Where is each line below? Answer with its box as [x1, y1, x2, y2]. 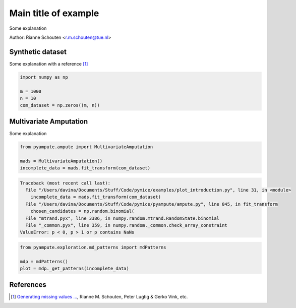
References [9, 280, 46, 289]
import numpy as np [20, 74, 68, 80]
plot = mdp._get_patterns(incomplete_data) [20, 266, 130, 272]
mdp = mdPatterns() [20, 259, 68, 264]
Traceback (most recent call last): [20, 180, 111, 186]
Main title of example [9, 8, 99, 19]
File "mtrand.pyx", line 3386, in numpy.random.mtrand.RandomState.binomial [25, 215, 219, 221]
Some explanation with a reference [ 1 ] [9, 60, 88, 67]
